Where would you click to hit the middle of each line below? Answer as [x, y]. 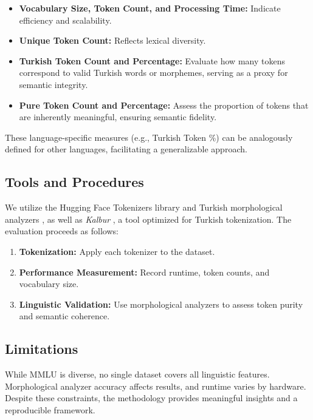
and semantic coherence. [64, 316]
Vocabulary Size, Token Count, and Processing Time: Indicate [150, 8]
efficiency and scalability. [65, 20]
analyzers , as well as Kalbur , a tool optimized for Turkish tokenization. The [148, 219]
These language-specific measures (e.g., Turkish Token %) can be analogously [149, 137]
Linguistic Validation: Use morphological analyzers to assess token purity [161, 304]
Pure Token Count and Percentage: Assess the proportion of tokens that [164, 105]
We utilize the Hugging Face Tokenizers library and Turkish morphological [144, 207]
